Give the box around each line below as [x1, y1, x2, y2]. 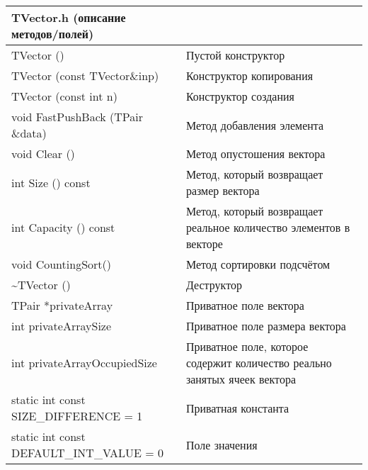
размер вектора [185, 182, 260, 198]
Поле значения [185, 436, 258, 453]
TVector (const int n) [11, 88, 117, 104]
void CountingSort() [11, 256, 111, 272]
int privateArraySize [11, 318, 112, 334]
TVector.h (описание [11, 9, 126, 26]
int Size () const [11, 174, 91, 191]
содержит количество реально [185, 354, 332, 371]
